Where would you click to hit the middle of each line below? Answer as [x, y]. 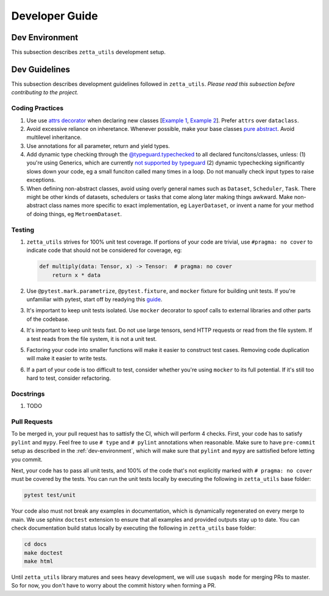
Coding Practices [37, 108]
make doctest [44, 553]
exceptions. [41, 180]
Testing [23, 230]
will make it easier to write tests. [67, 359]
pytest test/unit [50, 495]
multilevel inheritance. [54, 138]
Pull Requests [32, 422]
